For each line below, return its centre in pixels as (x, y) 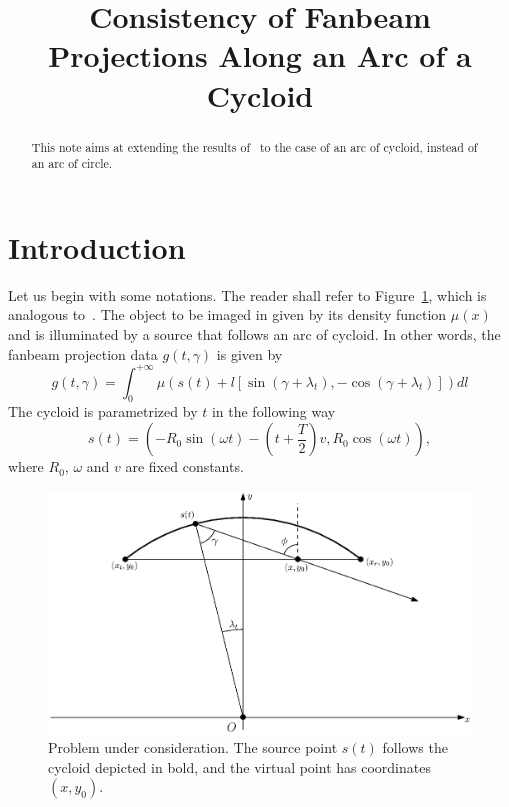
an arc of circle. (72, 163)
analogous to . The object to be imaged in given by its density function (227, 314)
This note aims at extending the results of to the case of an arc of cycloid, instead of (254, 146)
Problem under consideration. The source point (193, 747)
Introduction (97, 246)
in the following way (273, 411)
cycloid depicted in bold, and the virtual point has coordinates (239, 766)
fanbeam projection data (83, 353)
